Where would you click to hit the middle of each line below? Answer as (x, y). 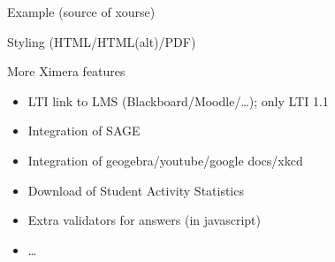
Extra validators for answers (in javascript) (145, 220)
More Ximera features (66, 71)
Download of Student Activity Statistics (136, 190)
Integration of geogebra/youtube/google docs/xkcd (165, 160)
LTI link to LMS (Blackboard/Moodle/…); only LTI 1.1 (178, 100)
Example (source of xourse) (81, 12)
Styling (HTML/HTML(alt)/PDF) (102, 41)
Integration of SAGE (84, 131)
